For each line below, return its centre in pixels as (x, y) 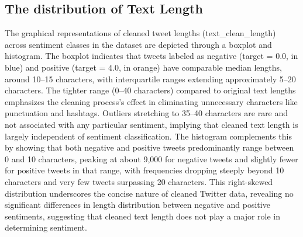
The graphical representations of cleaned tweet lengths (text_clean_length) (140, 33)
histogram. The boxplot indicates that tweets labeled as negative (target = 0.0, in (151, 56)
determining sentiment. (46, 227)
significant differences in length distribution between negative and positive (137, 205)
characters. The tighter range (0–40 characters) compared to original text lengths (150, 90)
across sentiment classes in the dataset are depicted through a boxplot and (138, 44)
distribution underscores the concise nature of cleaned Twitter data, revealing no (149, 193)
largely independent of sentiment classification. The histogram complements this (148, 136)
